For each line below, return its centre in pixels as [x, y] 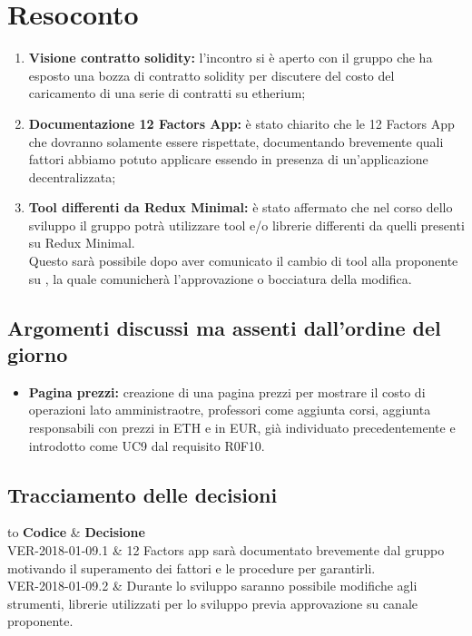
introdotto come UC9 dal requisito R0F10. [147, 445]
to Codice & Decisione [76, 532]
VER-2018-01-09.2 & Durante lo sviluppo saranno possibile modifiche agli [212, 586]
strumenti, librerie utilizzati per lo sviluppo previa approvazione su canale [213, 603]
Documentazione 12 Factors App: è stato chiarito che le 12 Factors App [241, 123]
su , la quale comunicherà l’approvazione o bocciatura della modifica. [220, 278]
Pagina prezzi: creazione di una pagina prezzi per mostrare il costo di [227, 391]
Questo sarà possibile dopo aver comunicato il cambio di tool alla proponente [243, 261]
